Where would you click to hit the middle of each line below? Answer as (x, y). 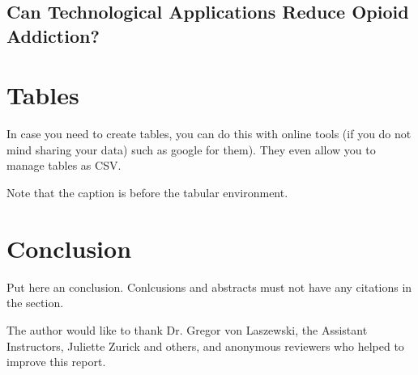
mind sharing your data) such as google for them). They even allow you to (191, 149)
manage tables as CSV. (64, 165)
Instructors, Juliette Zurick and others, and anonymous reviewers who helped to (205, 346)
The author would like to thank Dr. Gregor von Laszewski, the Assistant (187, 329)
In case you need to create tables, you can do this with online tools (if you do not (209, 134)
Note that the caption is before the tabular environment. (147, 193)
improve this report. (56, 362)
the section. (35, 303)
